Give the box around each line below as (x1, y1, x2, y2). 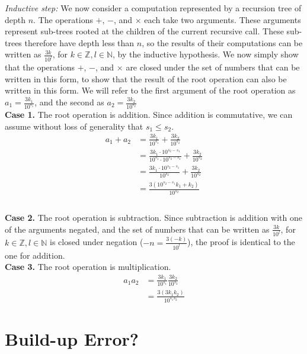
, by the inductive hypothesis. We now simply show (113, 48, 299, 60)
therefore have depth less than (24, 36, 135, 49)
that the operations (5, 61, 75, 73)
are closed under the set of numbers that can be (126, 61, 300, 73)
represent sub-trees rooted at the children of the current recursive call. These (5, 25, 284, 37)
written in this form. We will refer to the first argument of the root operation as (5, 84, 296, 96)
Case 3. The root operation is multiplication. (5, 260, 171, 273)
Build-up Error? (5, 326, 139, 350)
